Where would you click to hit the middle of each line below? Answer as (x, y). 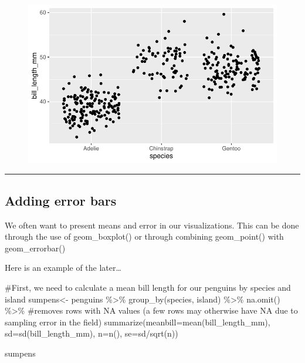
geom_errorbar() (35, 248)
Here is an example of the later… (63, 268)
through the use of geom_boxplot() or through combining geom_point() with (144, 236)
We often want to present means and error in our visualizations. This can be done (152, 225)
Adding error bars (61, 200)
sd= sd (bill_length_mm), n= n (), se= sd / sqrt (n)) (91, 333)
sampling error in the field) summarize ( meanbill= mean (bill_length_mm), (138, 322)
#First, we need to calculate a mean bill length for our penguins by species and (148, 287)
